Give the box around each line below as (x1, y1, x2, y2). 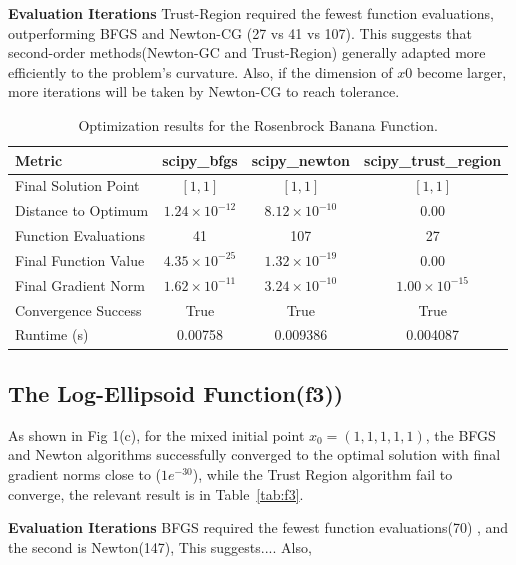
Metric (15, 149, 63, 170)
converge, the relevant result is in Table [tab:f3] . (8, 483, 304, 504)
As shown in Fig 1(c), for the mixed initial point (8, 424, 305, 445)
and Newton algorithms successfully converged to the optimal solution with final (8, 444, 501, 465)
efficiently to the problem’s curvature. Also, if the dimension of (8, 61, 393, 82)
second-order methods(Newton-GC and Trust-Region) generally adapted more (8, 42, 486, 63)
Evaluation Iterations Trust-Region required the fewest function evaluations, (8, 3, 494, 23)
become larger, (416, 61, 507, 82)
